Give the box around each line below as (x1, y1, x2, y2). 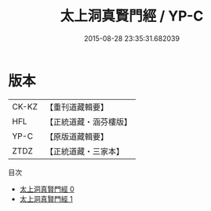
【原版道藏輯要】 (45, 131, 108, 142)
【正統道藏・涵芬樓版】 (45, 116, 132, 127)
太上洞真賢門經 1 (19, 194, 73, 203)
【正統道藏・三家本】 (45, 146, 124, 157)
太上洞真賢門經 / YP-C (60, 7, 204, 25)
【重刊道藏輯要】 (45, 102, 108, 113)
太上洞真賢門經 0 (19, 184, 75, 194)
